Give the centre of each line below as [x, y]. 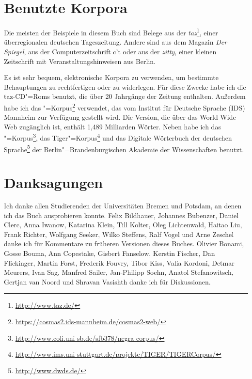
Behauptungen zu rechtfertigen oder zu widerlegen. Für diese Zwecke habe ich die [125, 87]
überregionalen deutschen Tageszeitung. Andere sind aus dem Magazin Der [116, 42]
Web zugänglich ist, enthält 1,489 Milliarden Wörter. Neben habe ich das [112, 126]
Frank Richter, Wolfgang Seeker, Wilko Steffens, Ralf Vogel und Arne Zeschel [119, 234]
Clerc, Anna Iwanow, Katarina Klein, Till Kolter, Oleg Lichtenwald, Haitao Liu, [123, 225]
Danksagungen [54, 182]
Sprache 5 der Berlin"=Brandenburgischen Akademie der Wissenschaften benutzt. [124, 148]
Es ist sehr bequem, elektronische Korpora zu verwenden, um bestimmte [111, 77]
